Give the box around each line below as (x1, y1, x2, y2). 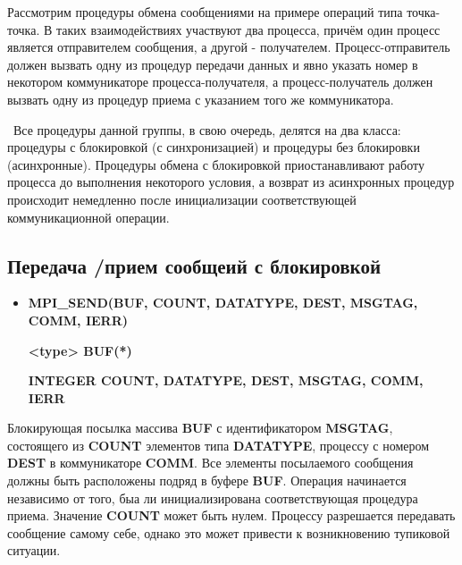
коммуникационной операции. (7, 207, 170, 226)
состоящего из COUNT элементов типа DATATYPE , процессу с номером (7, 435, 430, 454)
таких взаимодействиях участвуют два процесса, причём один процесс (55, 20, 441, 38)
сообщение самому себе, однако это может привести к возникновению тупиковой (7, 523, 450, 542)
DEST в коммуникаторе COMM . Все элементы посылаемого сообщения (7, 453, 414, 472)
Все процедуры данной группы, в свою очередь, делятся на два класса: (13, 120, 401, 139)
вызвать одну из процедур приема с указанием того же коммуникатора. (7, 89, 394, 108)
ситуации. (7, 541, 61, 560)
